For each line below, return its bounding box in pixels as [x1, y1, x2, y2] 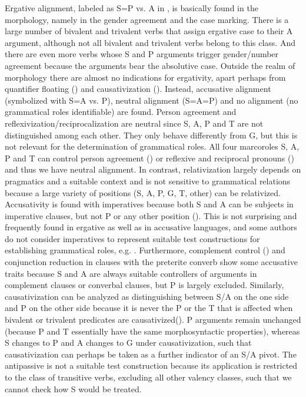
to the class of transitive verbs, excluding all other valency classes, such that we [5, 371, 292, 383]
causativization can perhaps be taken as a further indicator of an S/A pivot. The [5, 348, 297, 360]
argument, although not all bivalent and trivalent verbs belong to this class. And [5, 36, 295, 48]
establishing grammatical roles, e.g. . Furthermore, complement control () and [5, 244, 285, 256]
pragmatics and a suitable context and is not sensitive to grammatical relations [5, 174, 291, 187]
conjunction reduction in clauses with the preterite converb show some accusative [5, 256, 298, 268]
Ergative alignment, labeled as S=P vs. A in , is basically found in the [5, 2, 258, 14]
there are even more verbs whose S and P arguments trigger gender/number [5, 48, 279, 60]
